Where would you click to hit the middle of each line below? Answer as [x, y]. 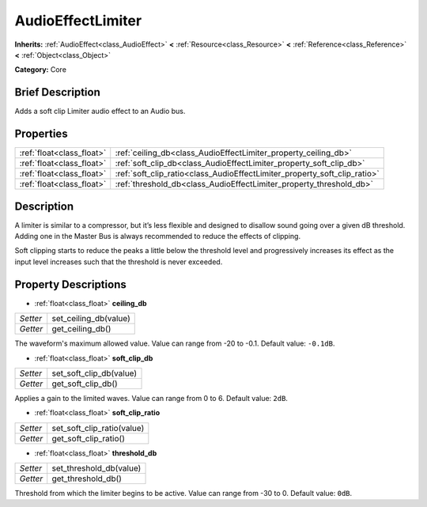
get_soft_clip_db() [85, 384]
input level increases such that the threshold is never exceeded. [119, 262]
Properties [41, 134]
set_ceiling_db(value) [91, 319]
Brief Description [57, 92]
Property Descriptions [70, 284]
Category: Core [41, 70]
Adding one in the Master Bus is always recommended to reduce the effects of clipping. [157, 236]
